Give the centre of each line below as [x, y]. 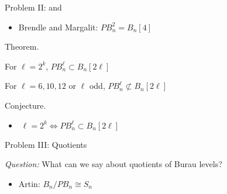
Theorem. [22, 46]
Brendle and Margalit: [58, 27]
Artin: [29, 183]
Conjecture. [25, 105]
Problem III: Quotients [46, 144]
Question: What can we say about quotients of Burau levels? [113, 164]
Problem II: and [33, 7]
